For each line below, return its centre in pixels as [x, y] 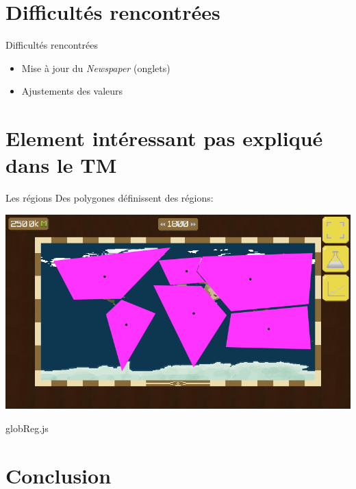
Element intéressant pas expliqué [164, 138]
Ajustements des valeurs [72, 91]
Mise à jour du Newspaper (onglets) [96, 68]
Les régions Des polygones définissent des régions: [110, 198]
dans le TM [61, 165]
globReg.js [27, 428]
